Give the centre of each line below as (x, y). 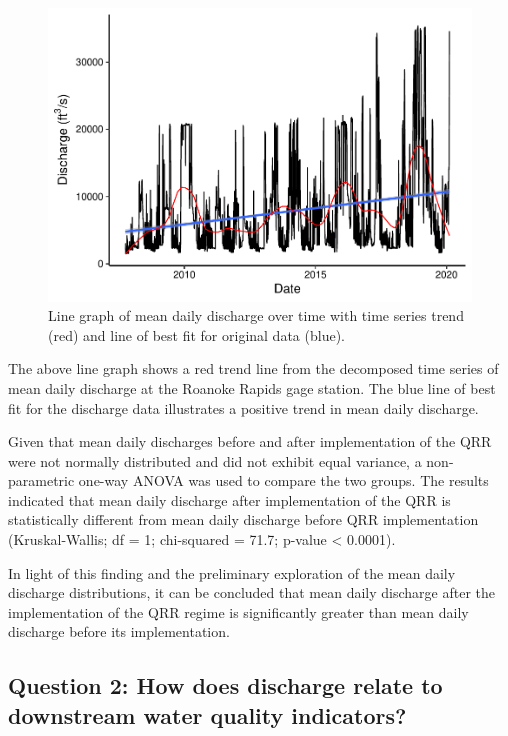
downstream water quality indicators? (207, 714)
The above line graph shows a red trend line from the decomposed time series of (253, 368)
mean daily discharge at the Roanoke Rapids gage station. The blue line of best (252, 387)
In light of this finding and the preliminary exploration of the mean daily (232, 572)
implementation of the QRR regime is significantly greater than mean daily (238, 611)
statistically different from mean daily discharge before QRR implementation (243, 519)
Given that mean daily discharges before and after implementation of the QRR (250, 441)
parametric (41, 480)
